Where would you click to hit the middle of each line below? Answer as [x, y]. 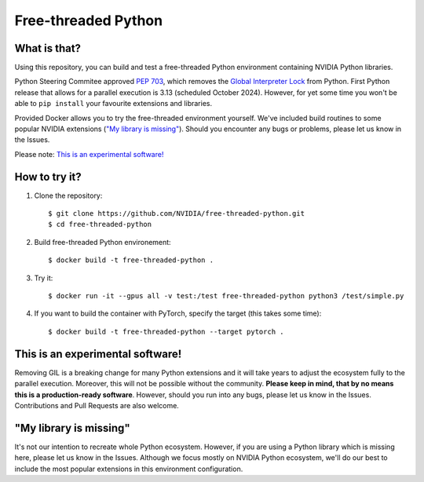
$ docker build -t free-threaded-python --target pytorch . [166, 331]
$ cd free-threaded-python [100, 225]
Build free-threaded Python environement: [103, 242]
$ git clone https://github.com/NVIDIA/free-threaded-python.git [177, 214]
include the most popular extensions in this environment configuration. [129, 469]
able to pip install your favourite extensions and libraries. [113, 104]
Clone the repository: [68, 195]
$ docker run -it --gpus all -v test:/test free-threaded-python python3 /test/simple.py [226, 296]
